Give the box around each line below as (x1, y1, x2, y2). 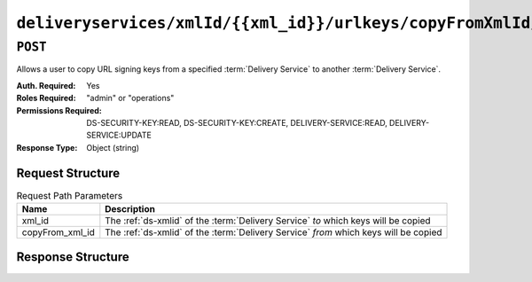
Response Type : (16, 142, 78, 153)
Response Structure (16, 249, 129, 265)
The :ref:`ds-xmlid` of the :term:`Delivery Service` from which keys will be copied (105, 226, 442, 239)
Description (105, 203, 155, 215)
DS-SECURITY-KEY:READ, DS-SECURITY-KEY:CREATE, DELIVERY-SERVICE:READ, (86, 117, 387, 128)
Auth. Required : (16, 80, 76, 90)
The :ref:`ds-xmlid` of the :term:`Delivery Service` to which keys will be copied (105, 215, 431, 227)
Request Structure (16, 165, 121, 181)
